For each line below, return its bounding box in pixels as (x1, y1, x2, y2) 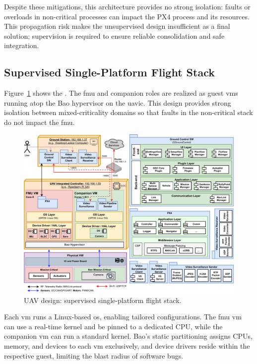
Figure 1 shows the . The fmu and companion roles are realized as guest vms (4, 88, 238, 98)
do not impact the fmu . (4, 117, 75, 127)
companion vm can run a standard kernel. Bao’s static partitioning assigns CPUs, (4, 331, 253, 341)
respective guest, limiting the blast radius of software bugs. (4, 350, 184, 361)
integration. (4, 40, 39, 51)
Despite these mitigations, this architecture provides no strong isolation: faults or (4, 1, 251, 11)
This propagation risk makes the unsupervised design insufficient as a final (4, 21, 230, 31)
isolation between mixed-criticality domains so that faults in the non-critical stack (4, 107, 253, 118)
